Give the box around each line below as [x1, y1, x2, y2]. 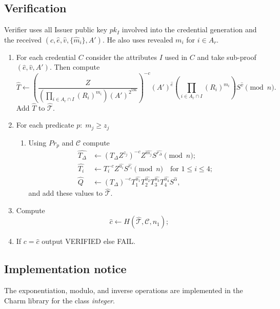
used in [165, 51, 188, 62]
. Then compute [49, 61, 100, 72]
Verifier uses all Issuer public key [4, 24, 108, 35]
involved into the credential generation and [122, 24, 257, 35]
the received [4, 34, 42, 45]
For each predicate [16, 119, 74, 130]
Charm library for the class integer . [4, 295, 115, 305]
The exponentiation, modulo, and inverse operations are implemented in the [4, 285, 243, 296]
